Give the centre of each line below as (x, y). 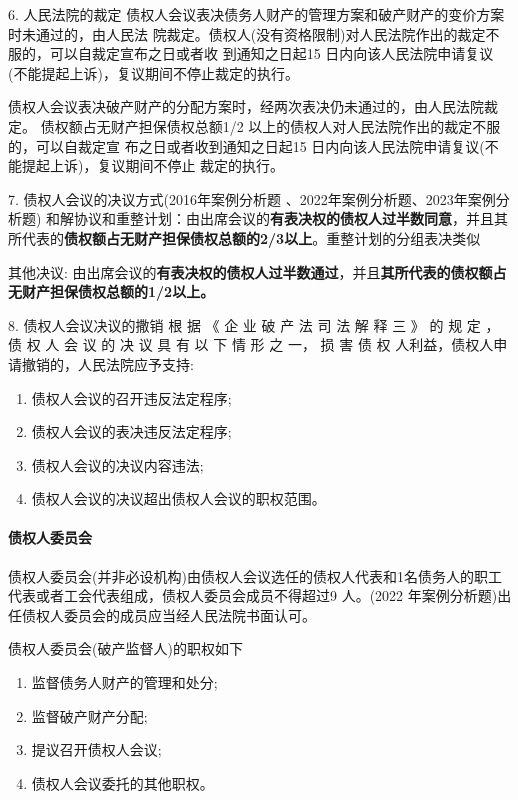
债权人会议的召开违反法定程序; (131, 397)
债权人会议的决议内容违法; (117, 464)
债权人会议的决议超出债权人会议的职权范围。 (178, 498)
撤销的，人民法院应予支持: (107, 363)
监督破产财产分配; (89, 715)
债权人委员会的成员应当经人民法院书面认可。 (168, 614)
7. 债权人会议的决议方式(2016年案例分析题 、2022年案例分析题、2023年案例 (252, 198)
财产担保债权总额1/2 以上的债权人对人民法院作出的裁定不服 (305, 125)
